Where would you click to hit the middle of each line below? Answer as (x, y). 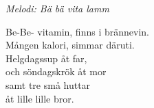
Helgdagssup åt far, (46, 58)
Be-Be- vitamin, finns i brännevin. (77, 31)
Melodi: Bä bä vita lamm (57, 8)
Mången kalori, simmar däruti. (70, 45)
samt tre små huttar (48, 84)
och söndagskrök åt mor (56, 71)
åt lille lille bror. (40, 98)
